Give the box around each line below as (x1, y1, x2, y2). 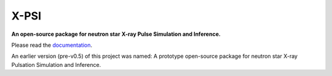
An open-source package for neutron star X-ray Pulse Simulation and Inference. (11, 30, 221, 38)
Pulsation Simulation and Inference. (11, 61, 101, 68)
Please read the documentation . (11, 41, 92, 49)
